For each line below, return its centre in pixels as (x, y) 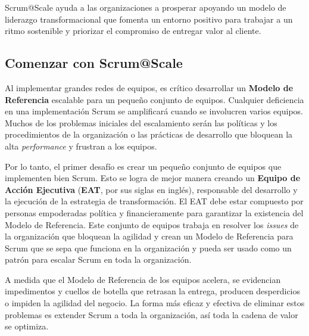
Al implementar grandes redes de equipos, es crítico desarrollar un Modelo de (149, 87)
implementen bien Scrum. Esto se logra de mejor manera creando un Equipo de (153, 178)
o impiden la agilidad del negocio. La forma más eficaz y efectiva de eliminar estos (155, 303)
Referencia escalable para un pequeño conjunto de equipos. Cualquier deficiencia (154, 99)
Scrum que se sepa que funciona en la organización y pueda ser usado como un (148, 248)
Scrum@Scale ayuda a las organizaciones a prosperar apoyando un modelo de (146, 7)
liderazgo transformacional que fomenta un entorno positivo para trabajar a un (149, 19)
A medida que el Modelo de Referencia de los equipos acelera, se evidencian (143, 279)
